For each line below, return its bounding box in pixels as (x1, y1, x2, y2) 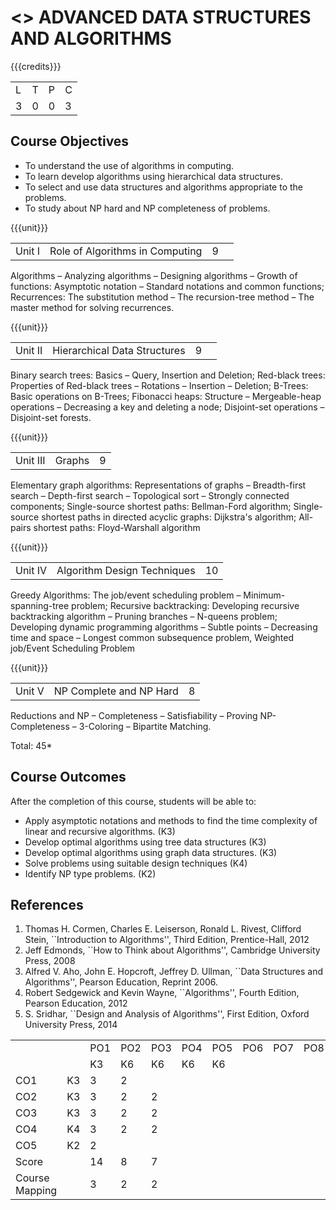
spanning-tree (10, 599, 70, 611)
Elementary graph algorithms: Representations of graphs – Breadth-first (10, 479, 307, 491)
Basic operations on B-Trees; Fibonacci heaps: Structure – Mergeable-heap (10, 390, 322, 402)
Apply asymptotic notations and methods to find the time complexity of (24, 814, 318, 826)
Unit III (15, 453, 46, 467)
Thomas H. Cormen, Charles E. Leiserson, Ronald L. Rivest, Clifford (24, 923, 302, 935)
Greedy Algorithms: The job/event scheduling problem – (10, 589, 242, 601)
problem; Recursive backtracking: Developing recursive (71, 599, 300, 611)
